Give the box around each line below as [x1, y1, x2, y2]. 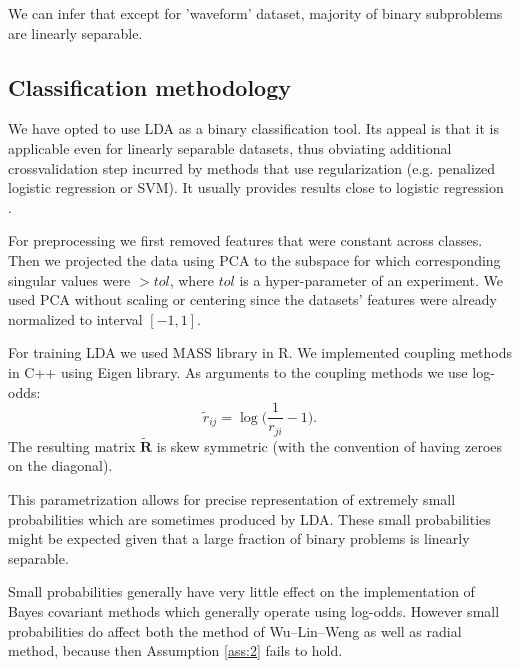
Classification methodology [8, 71, 291, 102]
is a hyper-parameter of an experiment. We [239, 269, 503, 290]
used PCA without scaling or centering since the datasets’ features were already [8, 289, 497, 310]
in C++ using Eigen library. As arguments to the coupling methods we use [8, 361, 468, 382]
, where [169, 269, 215, 290]
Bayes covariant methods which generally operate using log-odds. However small [8, 601, 500, 621]
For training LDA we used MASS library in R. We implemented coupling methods [8, 342, 512, 363]
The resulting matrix [8, 435, 136, 456]
